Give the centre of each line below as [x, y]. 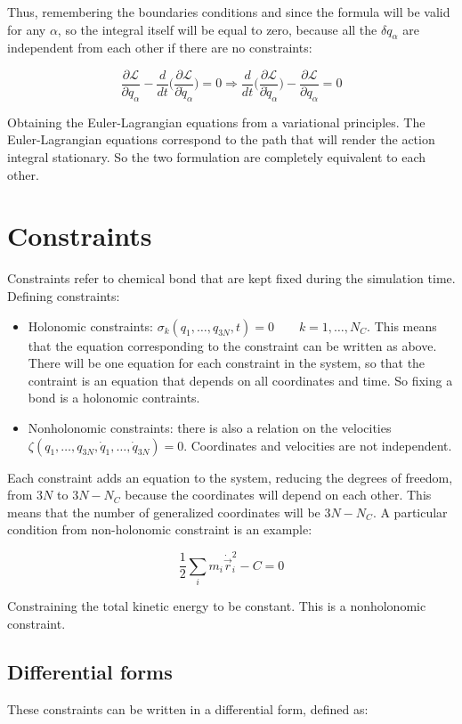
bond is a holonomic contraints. [114, 398]
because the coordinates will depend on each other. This [278, 495]
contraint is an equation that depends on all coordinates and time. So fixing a [240, 380]
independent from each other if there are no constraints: [160, 48]
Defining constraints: [64, 295]
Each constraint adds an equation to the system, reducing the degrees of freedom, [230, 477]
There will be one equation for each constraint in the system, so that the [227, 363]
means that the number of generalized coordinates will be [164, 512]
